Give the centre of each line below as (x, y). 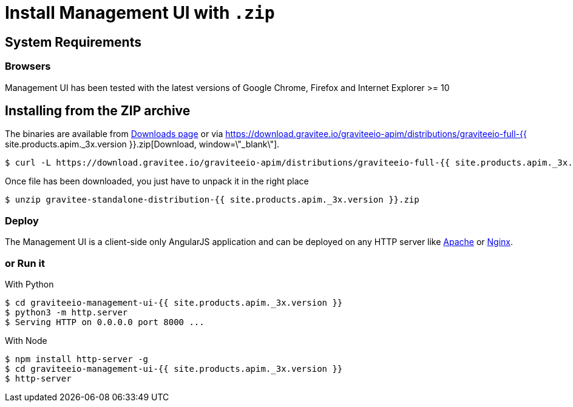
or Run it (25, 263)
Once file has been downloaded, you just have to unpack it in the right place (157, 181)
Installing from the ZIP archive (98, 110)
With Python (29, 284)
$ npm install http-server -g (77, 359)
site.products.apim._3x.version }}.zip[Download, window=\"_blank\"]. (142, 144)
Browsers (28, 66)
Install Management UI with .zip (140, 13)
